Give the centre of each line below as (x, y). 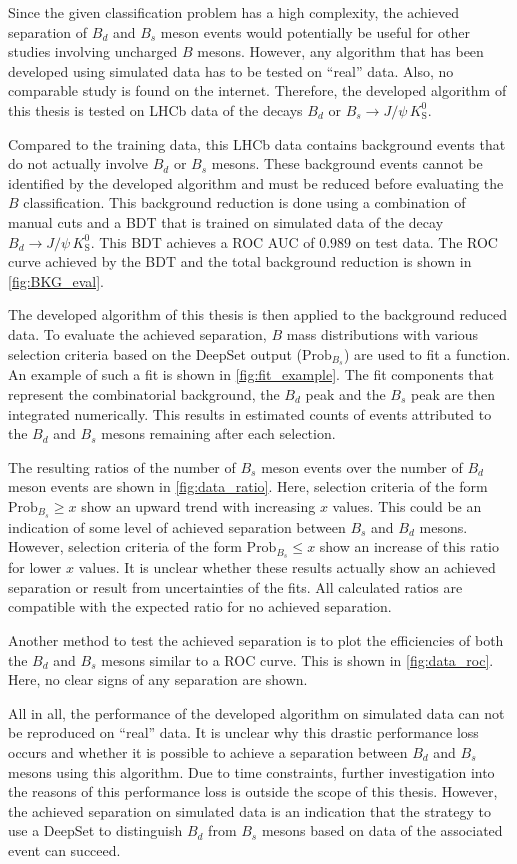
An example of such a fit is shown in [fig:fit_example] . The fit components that (251, 374)
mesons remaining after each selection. (218, 433)
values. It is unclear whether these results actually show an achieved (287, 567)
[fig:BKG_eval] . (56, 280)
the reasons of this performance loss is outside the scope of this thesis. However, (253, 791)
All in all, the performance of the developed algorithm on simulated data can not (256, 712)
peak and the (345, 393)
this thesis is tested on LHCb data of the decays (155, 109)
